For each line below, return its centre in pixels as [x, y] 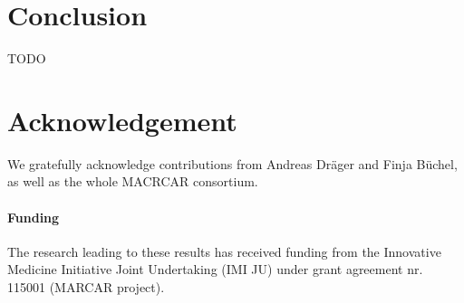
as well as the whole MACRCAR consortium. [133, 181]
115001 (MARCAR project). [86, 287]
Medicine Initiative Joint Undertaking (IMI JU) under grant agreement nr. [215, 269]
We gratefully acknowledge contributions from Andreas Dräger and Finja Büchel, [232, 163]
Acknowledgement [122, 120]
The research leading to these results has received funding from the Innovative [224, 251]
